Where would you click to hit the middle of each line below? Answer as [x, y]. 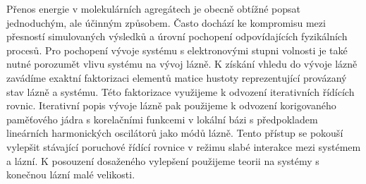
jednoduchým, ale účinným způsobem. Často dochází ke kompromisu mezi [166, 22]
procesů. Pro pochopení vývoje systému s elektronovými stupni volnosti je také [177, 50]
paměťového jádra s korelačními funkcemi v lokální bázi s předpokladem [162, 119]
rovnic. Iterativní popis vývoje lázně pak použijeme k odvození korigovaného [171, 105]
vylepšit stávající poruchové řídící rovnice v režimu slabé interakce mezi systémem [184, 146]
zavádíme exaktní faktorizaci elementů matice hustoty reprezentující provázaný [177, 77]
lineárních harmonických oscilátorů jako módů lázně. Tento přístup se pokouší [175, 133]
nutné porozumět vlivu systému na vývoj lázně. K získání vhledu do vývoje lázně [182, 64]
